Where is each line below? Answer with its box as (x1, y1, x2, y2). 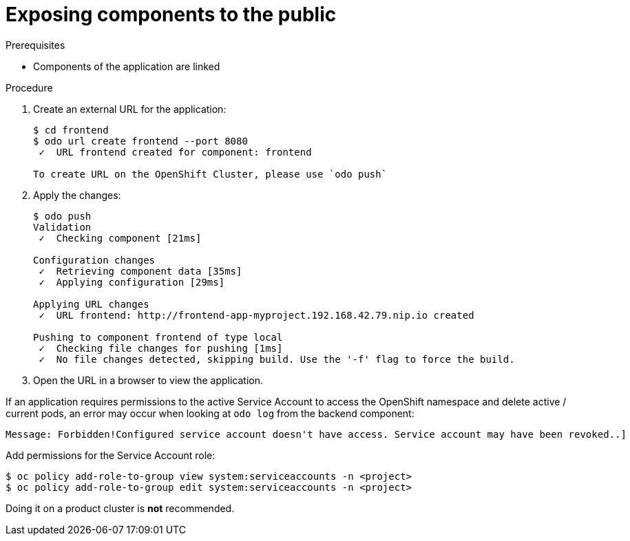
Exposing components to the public (6, 3, 337, 26)
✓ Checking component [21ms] (39, 232, 202, 244)
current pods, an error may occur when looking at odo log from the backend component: (6, 407, 414, 419)
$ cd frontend (33, 124, 109, 136)
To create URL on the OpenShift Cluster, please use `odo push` (33, 168, 388, 180)
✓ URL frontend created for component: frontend (39, 146, 312, 158)
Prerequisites (6, 39, 65, 51)
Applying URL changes (33, 298, 149, 310)
